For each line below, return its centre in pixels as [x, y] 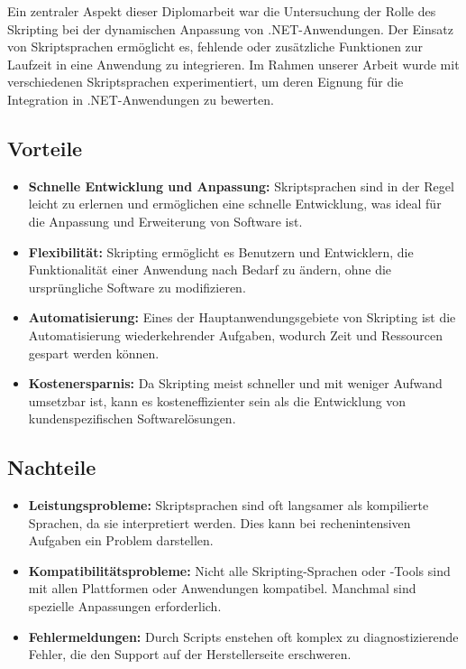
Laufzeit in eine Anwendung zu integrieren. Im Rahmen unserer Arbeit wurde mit [233, 64]
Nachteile [52, 467]
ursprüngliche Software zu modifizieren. [137, 287]
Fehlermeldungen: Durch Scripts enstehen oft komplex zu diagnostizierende [243, 636]
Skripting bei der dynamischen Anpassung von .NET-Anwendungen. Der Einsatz [230, 28]
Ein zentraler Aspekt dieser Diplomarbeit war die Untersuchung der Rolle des [222, 11]
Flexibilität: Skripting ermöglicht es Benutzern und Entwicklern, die [221, 251]
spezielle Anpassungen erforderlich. [125, 606]
